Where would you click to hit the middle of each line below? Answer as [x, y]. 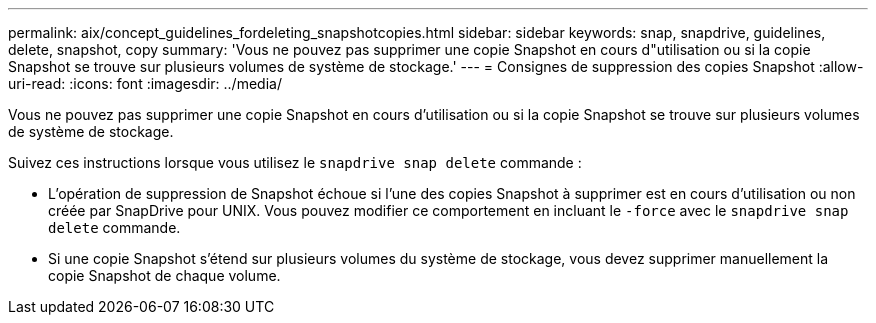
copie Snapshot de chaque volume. [164, 275]
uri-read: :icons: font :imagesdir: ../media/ [145, 83]
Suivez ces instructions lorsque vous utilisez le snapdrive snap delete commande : [295, 162]
